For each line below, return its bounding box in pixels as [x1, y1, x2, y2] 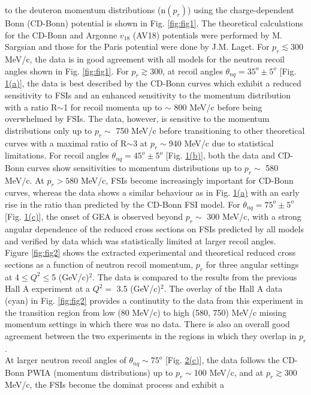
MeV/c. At [5, 173, 44, 186]
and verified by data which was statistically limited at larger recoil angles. [5, 234, 276, 247]
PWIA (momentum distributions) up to [27, 366, 173, 378]
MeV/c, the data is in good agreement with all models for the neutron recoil [5, 52, 285, 65]
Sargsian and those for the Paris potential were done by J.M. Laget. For [5, 40, 270, 53]
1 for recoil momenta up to [64, 100, 162, 113]
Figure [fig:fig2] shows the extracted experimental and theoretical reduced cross [5, 246, 296, 259]
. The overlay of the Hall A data [164, 282, 283, 295]
